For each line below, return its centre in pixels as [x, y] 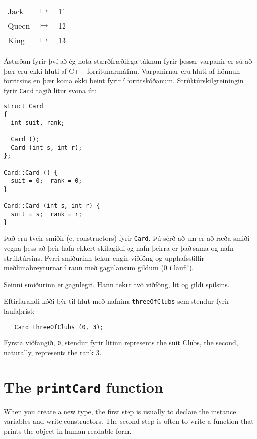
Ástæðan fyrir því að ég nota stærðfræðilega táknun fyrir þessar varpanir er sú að [128, 61]
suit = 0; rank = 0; [47, 181]
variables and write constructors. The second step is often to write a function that [129, 421]
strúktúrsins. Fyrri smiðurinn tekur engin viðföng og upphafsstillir [104, 258]
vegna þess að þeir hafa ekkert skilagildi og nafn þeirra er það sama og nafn [119, 248]
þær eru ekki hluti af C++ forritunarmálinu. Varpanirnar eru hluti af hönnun [122, 70]
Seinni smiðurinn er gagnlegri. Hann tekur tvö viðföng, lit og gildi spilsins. [117, 284]
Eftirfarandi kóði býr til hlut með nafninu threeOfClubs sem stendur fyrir [117, 301]
